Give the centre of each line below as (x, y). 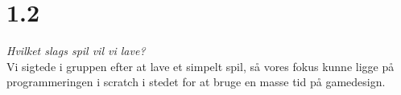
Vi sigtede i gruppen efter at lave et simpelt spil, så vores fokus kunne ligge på (200, 66)
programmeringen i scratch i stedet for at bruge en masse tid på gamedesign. (196, 82)
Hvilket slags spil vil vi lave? (76, 51)
